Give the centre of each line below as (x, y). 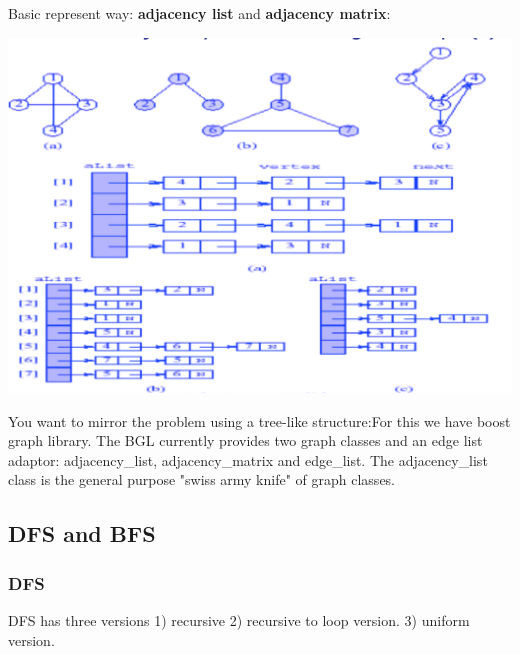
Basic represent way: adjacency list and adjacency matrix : (199, 13)
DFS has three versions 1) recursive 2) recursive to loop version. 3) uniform (239, 619)
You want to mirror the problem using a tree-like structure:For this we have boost (259, 420)
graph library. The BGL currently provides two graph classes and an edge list (245, 440)
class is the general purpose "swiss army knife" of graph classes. (202, 479)
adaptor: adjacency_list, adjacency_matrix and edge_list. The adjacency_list (248, 459)
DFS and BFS (82, 533)
